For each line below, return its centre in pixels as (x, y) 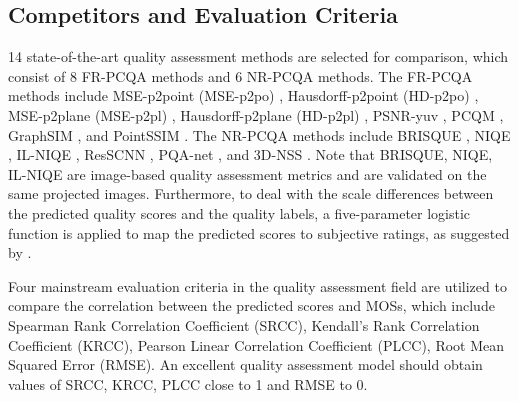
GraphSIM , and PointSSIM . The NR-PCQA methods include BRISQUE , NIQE (259, 134)
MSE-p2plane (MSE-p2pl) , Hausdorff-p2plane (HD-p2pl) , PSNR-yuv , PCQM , (256, 114)
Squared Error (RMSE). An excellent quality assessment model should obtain (245, 364)
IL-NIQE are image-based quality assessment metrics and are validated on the (247, 173)
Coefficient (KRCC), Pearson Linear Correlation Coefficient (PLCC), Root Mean (256, 344)
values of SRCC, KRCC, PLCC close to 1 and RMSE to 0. (188, 383)
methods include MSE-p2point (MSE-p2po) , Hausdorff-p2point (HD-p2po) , (243, 95)
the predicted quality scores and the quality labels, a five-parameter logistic (239, 212)
